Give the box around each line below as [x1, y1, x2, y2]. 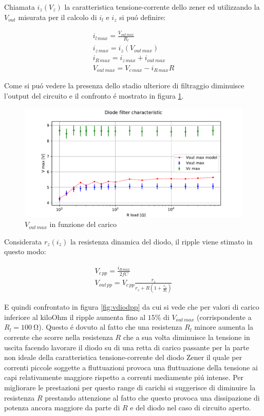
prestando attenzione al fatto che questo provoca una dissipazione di [45, 392, 260, 403]
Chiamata [4, 2, 35, 12]
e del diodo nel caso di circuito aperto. [130, 402, 251, 413]
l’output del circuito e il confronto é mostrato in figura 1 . [4, 90, 184, 101]
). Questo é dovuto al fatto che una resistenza [39, 322, 182, 332]
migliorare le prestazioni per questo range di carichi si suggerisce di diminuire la [4, 382, 256, 392]
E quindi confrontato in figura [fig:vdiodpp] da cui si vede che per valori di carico [4, 301, 259, 312]
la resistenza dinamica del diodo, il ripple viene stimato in [70, 236, 253, 247]
